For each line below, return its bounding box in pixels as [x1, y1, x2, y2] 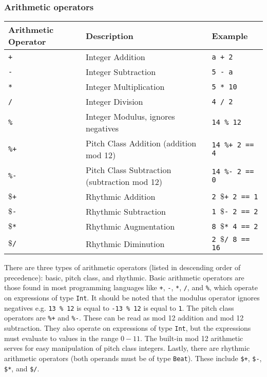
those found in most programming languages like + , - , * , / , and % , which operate [4, 282, 258, 293]
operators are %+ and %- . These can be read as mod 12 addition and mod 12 [4, 312, 244, 323]
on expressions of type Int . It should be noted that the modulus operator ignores [4, 292, 260, 303]
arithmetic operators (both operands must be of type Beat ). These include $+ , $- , [4, 352, 262, 363]
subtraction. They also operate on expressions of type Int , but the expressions [4, 323, 251, 333]
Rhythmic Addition [86, 191, 156, 203]
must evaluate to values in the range [4, 332, 119, 343]
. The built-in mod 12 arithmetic [140, 332, 243, 343]
